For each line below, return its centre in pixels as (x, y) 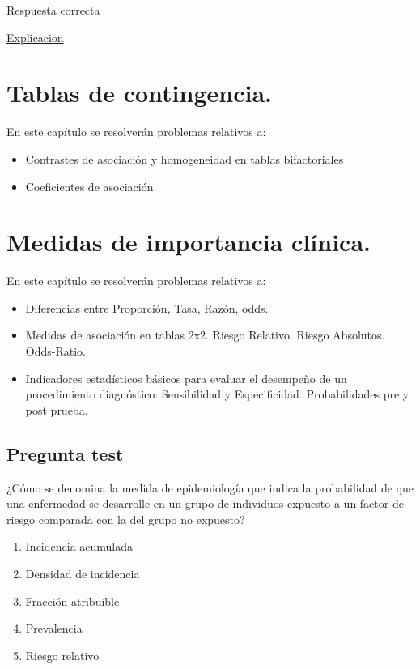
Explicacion (35, 37)
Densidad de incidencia (83, 573)
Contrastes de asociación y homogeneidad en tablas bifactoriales (185, 158)
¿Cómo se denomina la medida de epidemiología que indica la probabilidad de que (210, 487)
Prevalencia (54, 628)
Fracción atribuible (72, 601)
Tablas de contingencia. (139, 93)
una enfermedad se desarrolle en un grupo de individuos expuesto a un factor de (205, 503)
